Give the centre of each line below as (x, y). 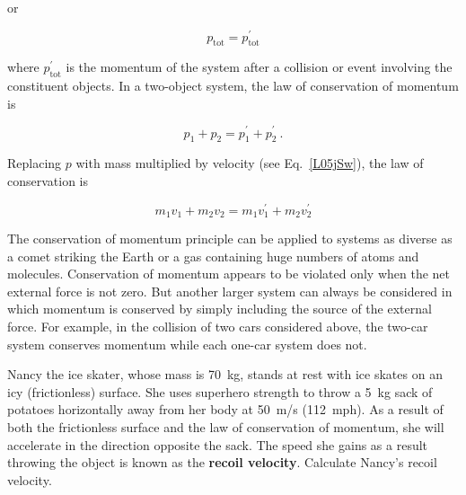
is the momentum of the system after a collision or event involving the (259, 67)
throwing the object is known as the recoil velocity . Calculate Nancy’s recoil (222, 462)
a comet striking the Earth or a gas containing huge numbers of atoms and (213, 256)
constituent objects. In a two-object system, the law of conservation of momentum (233, 86)
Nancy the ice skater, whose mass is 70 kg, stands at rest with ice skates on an (225, 374)
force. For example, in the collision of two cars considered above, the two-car (218, 327)
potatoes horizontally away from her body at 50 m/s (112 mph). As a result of (225, 409)
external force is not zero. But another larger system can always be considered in (230, 291)
